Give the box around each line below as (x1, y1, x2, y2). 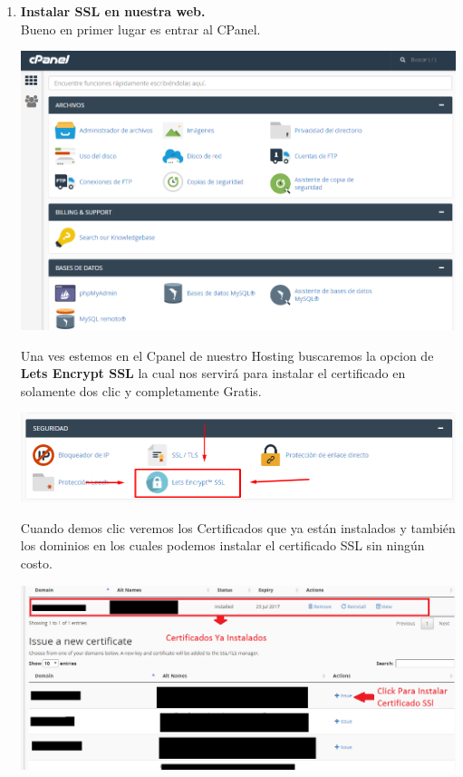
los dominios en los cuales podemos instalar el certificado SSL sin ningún (20, 536, 425, 555)
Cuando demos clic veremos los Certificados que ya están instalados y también (20, 518, 456, 537)
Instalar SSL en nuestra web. (20, 2, 206, 20)
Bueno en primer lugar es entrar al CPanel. (20, 19, 261, 38)
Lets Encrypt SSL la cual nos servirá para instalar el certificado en (20, 364, 406, 383)
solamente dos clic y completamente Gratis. (20, 381, 262, 400)
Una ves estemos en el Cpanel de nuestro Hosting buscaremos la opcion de (20, 345, 434, 364)
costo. (20, 553, 53, 572)
